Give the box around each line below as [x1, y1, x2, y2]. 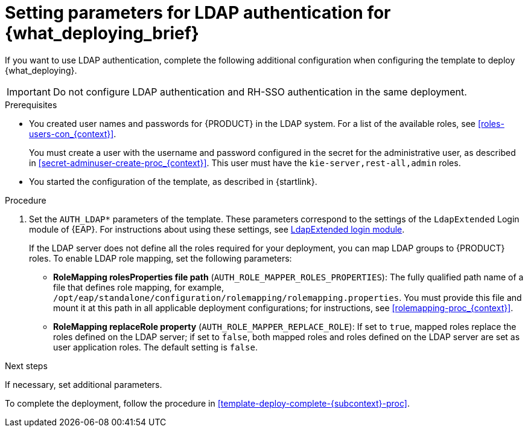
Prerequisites [5, 99, 57, 110]
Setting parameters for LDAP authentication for [5, 2, 391, 23]
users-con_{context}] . [29, 128, 116, 139]
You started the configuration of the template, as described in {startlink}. [29, 176, 317, 187]
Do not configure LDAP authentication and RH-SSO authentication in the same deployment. [52, 85, 467, 98]
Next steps [5, 360, 48, 371]
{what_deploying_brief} [5, 23, 199, 44]
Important [7, 85, 51, 98]
